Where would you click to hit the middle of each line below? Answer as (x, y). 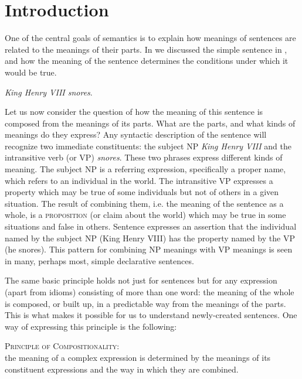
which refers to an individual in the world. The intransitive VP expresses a (139, 180)
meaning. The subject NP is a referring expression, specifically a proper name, (145, 169)
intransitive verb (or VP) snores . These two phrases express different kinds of (144, 157)
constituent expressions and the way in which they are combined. (122, 369)
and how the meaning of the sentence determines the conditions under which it (147, 61)
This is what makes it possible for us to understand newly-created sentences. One (151, 315)
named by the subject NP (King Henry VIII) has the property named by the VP (150, 238)
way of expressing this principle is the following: (91, 326)
